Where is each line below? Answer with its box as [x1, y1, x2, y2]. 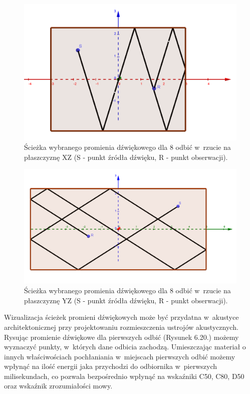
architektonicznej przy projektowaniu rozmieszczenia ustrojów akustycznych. [4, 321, 238, 332]
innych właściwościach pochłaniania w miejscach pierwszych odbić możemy [4, 351, 235, 361]
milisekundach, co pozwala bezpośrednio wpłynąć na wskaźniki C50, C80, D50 [4, 370, 244, 381]
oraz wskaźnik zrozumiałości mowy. [4, 380, 113, 391]
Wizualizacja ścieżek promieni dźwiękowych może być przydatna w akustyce [4, 312, 239, 322]
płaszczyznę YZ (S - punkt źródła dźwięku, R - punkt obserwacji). [24, 295, 228, 305]
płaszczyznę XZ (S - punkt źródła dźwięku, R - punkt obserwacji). [24, 151, 228, 162]
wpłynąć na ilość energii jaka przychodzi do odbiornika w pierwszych [4, 361, 217, 371]
